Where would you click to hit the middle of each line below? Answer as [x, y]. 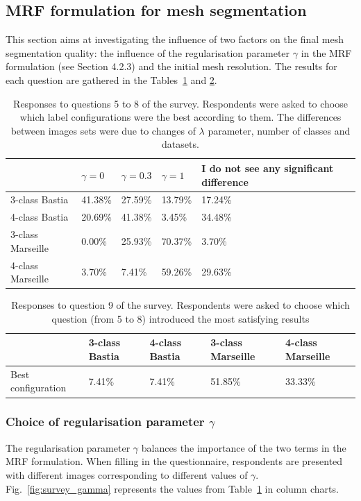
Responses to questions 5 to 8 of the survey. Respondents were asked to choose [180, 103]
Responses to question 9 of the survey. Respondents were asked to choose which [180, 305]
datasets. [180, 144]
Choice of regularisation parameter [105, 422]
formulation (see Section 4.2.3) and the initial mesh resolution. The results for [171, 66]
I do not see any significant [268, 168]
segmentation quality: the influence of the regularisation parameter [148, 52]
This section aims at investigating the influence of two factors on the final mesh [175, 39]
